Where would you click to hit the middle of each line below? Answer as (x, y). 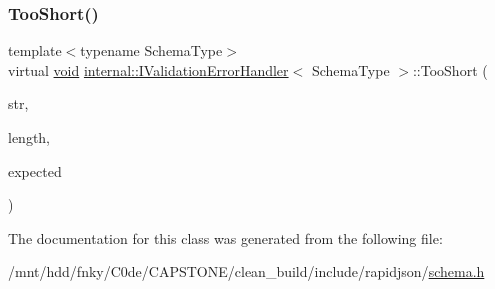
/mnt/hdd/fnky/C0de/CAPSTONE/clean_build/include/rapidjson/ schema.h (246, 271)
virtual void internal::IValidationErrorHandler (148, 69)
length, (29, 137)
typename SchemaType (151, 50)
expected (35, 170)
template (35, 50)
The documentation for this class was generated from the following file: (225, 237)
